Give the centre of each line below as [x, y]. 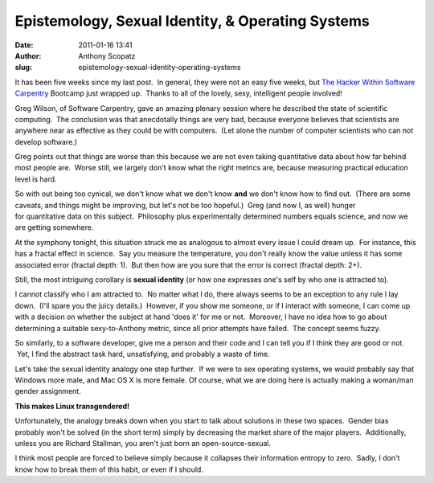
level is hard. [36, 179]
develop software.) [46, 141]
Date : [24, 45]
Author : [28, 55]
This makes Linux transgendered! [72, 406]
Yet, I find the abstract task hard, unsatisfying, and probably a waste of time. [143, 354]
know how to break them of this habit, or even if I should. [109, 469]
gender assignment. [48, 391]
